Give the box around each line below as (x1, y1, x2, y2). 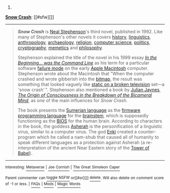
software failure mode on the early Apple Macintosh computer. (17, 65, 148, 71)
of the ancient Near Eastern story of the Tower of (47, 145, 150, 151)
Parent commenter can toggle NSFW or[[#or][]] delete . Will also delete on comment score (5, 175, 164, 180)
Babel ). (17, 150, 33, 156)
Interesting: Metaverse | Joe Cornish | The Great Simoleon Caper (5, 165, 120, 170)
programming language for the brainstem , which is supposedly (17, 113, 149, 118)
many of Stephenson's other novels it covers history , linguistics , (17, 34, 151, 40)
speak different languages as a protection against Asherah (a (17, 139, 145, 146)
